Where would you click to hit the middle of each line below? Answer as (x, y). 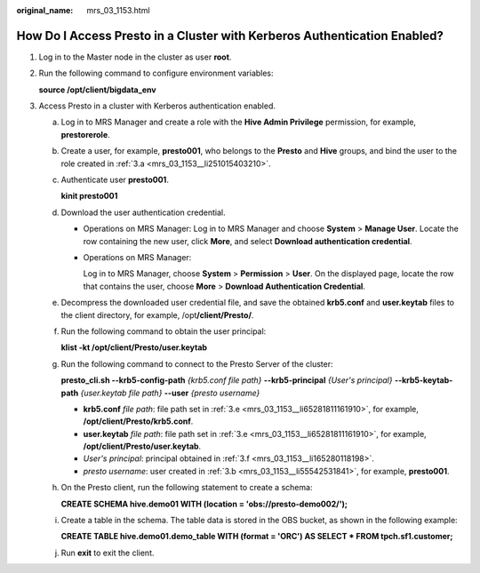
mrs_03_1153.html (118, 10)
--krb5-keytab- (424, 380)
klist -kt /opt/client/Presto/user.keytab (134, 347)
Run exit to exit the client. (108, 553)
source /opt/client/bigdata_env (97, 90)
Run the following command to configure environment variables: (156, 73)
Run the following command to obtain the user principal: (164, 331)
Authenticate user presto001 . (115, 180)
